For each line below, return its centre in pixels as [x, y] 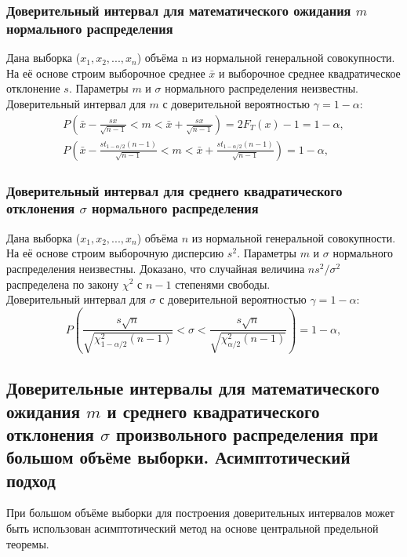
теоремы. [28, 543]
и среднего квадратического [213, 411]
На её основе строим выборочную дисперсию [115, 253]
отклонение [33, 88]
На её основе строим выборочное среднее [106, 73]
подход [31, 480]
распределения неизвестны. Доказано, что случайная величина [156, 268]
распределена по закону [63, 284]
